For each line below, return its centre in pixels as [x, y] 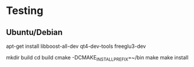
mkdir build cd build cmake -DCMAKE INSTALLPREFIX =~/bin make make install [97, 58]
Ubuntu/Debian [34, 32]
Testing [25, 11]
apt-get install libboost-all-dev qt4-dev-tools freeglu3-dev [76, 46]
